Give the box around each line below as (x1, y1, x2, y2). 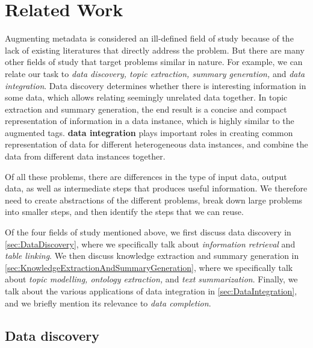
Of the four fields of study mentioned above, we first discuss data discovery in (5, 226, 291, 238)
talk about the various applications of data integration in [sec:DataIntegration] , (5, 285, 297, 297)
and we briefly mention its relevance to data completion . (5, 296, 211, 309)
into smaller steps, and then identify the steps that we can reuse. (5, 205, 244, 218)
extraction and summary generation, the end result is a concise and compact (5, 102, 287, 115)
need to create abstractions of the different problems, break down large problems (5, 193, 303, 206)
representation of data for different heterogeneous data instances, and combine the (5, 138, 308, 151)
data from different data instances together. (5, 150, 166, 163)
